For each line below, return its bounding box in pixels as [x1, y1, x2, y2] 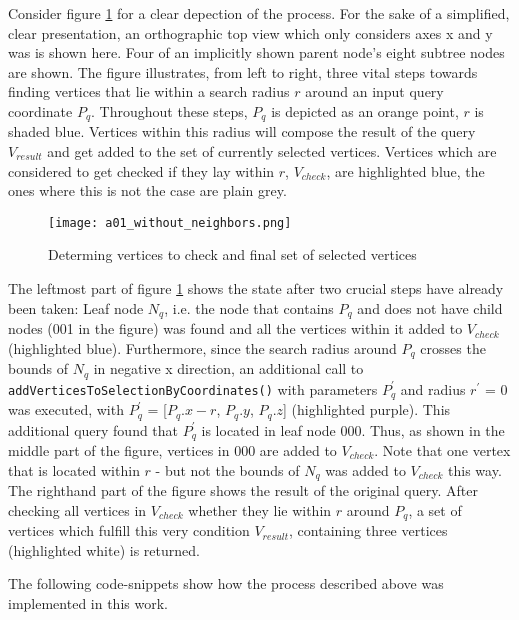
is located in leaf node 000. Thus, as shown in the [201, 419, 505, 440]
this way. [448, 459, 502, 480]
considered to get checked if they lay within [8, 160, 275, 181]
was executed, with [8, 399, 124, 420]
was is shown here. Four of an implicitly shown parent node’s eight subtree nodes [8, 42, 505, 63]
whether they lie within [188, 499, 332, 520]
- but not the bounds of [155, 459, 300, 480]
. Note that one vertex [374, 439, 511, 460]
